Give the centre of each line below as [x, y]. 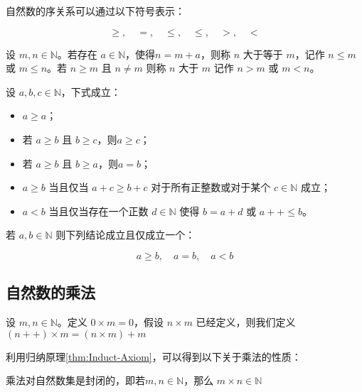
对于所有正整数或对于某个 [211, 187]
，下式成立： [91, 91]
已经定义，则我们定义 [246, 322]
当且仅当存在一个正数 [99, 211]
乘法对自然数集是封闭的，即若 [75, 380]
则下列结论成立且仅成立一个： [126, 235]
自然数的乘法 [50, 292]
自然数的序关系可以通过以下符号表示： [95, 11]
